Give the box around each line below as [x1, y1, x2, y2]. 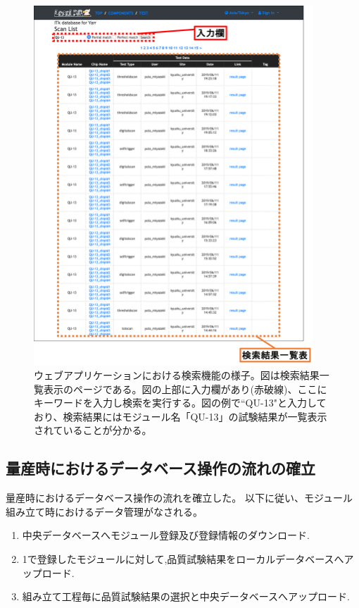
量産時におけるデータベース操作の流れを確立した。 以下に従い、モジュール [6, 490, 353, 505]
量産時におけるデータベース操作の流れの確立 [6, 457, 315, 479]
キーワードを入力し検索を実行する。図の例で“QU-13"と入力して [34, 395, 327, 410]
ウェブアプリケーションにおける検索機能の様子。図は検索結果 [34, 368, 320, 383]
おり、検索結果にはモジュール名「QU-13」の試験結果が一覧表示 [34, 409, 327, 423]
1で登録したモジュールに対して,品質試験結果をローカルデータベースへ [22, 552, 344, 566]
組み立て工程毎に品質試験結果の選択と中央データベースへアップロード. [22, 589, 350, 604]
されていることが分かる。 [34, 423, 152, 438]
